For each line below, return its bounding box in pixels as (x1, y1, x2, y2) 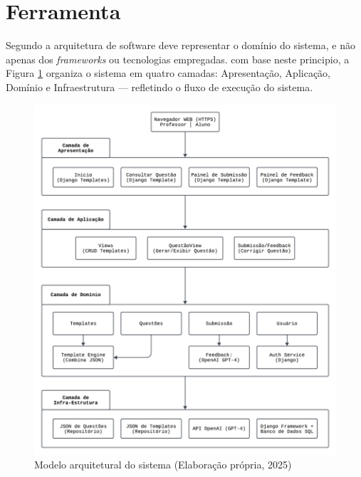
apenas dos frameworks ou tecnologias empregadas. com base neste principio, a (6, 51, 350, 66)
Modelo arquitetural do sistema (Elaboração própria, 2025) (34, 457, 292, 472)
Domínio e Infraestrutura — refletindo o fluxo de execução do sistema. (6, 79, 313, 94)
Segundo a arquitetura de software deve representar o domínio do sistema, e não (6, 38, 355, 53)
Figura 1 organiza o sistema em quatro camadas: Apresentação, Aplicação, (6, 65, 331, 80)
